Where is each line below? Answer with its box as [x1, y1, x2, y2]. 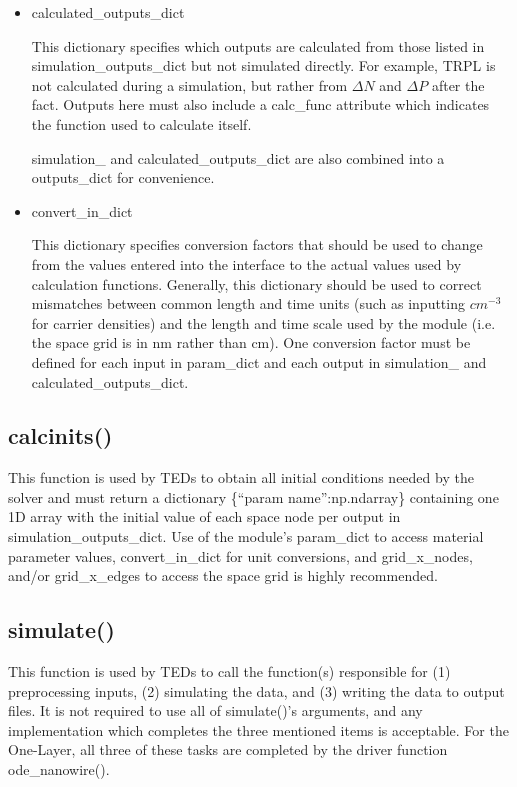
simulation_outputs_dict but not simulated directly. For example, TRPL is [31, 55, 496, 76]
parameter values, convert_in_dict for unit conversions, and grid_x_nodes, [8, 545, 473, 566]
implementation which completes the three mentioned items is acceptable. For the [8, 719, 509, 740]
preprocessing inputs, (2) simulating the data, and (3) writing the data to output [8, 680, 505, 701]
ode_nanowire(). [8, 759, 110, 780]
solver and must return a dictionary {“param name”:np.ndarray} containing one [8, 486, 499, 507]
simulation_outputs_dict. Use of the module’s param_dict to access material [8, 526, 484, 547]
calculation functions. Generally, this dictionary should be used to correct [31, 273, 482, 294]
